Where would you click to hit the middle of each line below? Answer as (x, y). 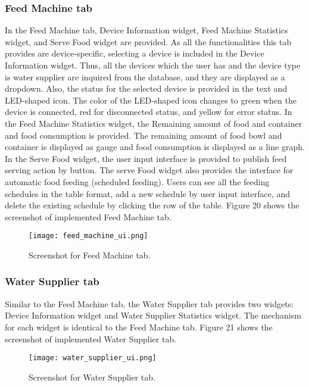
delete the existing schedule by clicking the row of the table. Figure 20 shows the (152, 205)
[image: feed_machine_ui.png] (88, 236)
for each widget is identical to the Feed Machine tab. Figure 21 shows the (139, 327)
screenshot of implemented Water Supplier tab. (91, 338)
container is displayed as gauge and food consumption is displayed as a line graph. (155, 147)
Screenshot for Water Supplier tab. (92, 377)
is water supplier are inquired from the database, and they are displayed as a (145, 77)
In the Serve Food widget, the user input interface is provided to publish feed (146, 158)
